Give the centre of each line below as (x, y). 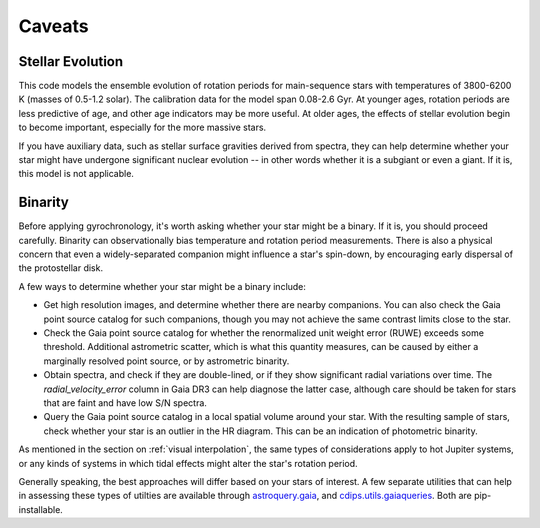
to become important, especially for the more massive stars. (142, 127)
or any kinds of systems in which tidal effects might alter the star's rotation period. (188, 463)
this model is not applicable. (76, 174)
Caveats (53, 26)
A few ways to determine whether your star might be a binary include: (162, 286)
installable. (41, 509)
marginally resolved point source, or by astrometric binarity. (166, 361)
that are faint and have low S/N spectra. (125, 403)
